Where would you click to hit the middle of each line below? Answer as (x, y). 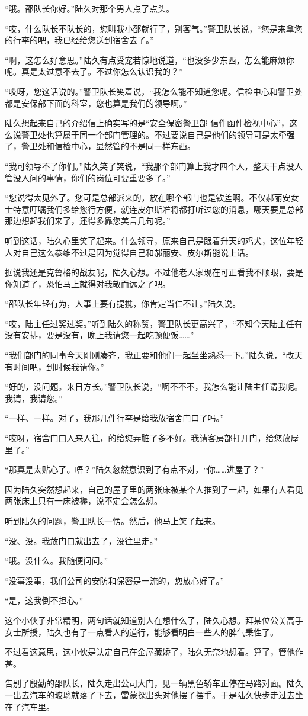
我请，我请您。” (34, 398)
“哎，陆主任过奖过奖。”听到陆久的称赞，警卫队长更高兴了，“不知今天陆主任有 (154, 323)
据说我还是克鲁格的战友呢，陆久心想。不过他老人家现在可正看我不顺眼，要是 (154, 272)
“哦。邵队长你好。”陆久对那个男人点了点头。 (90, 8)
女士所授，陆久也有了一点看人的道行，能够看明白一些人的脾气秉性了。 (142, 632)
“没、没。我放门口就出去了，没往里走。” (81, 540)
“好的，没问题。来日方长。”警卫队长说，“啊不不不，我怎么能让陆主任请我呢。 (154, 386)
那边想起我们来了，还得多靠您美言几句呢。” (88, 221)
